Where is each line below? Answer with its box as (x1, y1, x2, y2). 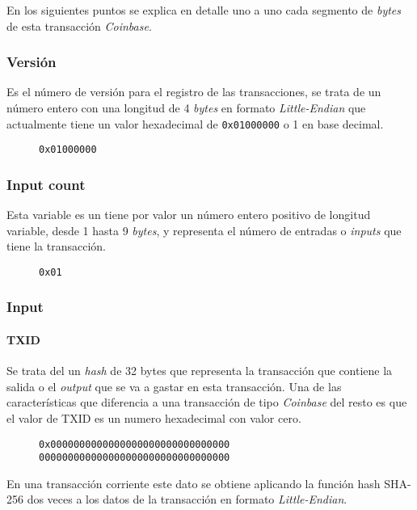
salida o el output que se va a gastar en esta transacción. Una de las (6, 377, 342, 394)
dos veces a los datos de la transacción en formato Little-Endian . (27, 491, 347, 508)
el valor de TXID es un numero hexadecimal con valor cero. (6, 409, 301, 426)
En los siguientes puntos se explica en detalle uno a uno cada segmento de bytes (6, 2, 402, 18)
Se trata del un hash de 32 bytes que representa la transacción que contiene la (6, 362, 393, 379)
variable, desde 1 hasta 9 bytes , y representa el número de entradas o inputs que (6, 221, 402, 238)
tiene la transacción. (6, 238, 107, 255)
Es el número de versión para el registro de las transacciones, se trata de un (6, 83, 381, 100)
